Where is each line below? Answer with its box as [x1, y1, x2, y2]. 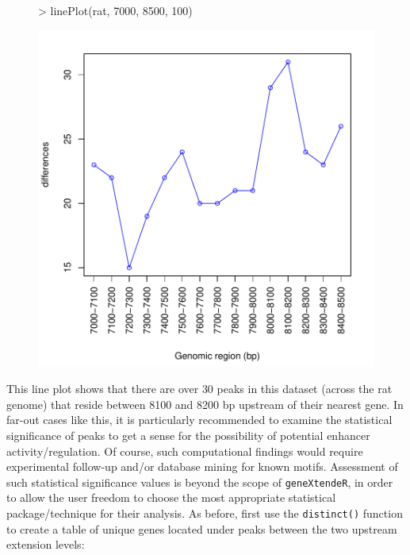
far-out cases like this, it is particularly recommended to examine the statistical [6, 411, 393, 428]
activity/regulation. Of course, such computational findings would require [6, 442, 363, 459]
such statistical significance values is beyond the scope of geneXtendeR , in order [6, 473, 393, 490]
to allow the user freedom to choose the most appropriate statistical [6, 489, 336, 506]
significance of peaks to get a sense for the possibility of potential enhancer [6, 426, 370, 443]
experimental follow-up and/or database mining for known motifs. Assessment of [6, 458, 398, 475]
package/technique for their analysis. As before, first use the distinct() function [6, 505, 403, 521]
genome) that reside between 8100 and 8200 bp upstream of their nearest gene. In [6, 395, 404, 412]
